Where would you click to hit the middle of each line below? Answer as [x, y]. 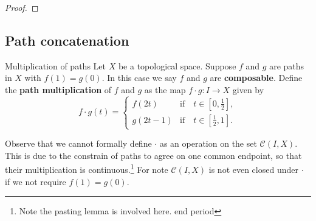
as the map [165, 89]
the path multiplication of [58, 89]
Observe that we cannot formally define [78, 143]
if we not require [36, 181]
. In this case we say [139, 78]
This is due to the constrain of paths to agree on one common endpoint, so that [153, 155]
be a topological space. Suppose [177, 65]
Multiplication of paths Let [55, 65]
